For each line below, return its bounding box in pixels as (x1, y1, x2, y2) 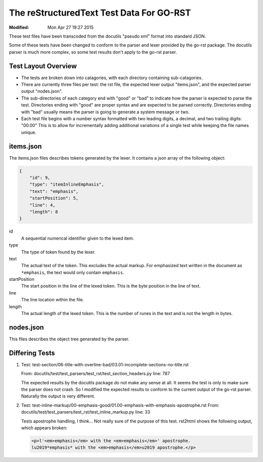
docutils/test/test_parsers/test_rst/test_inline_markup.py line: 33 (21, 409, 150, 415)
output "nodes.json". (21, 88, 63, 94)
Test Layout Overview (9, 62, 77, 70)
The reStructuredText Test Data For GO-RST (9, 7, 191, 18)
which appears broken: (21, 425, 68, 431)
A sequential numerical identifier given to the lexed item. (21, 235, 134, 241)
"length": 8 (29, 209, 58, 214)
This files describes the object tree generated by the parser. (9, 336, 130, 342)
